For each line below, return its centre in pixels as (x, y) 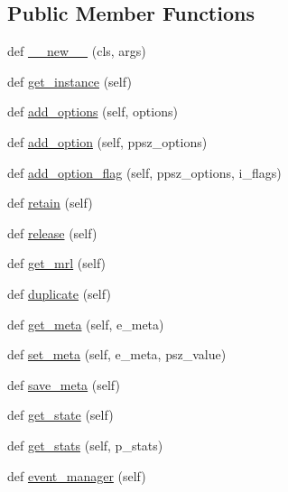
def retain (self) (50, 203)
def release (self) (52, 232)
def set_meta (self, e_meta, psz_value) (117, 354)
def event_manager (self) (77, 475)
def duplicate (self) (59, 293)
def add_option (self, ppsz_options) (107, 141)
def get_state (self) (60, 415)
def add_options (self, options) (93, 111)
